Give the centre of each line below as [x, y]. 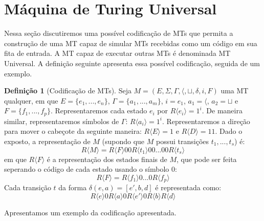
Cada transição [28, 187]
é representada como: [188, 187]
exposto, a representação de [47, 141]
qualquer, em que [31, 100]
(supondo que [123, 141]
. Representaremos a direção [206, 121]
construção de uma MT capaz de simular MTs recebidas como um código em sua [131, 43]
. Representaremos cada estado [99, 110]
